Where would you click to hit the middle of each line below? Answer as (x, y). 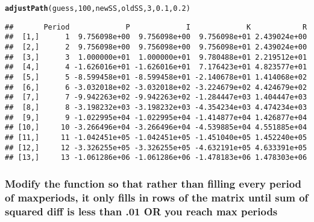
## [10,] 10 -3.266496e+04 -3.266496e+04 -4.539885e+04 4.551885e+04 (156, 128)
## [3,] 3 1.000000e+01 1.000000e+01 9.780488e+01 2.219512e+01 (156, 57)
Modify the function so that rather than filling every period (153, 183)
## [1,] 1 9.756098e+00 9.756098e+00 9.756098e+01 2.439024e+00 (156, 37)
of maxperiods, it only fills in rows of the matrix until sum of (157, 197)
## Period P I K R (156, 27)
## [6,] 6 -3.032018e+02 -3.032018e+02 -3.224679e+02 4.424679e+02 (156, 87)
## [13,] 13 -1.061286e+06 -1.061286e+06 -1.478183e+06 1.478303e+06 (156, 158)
